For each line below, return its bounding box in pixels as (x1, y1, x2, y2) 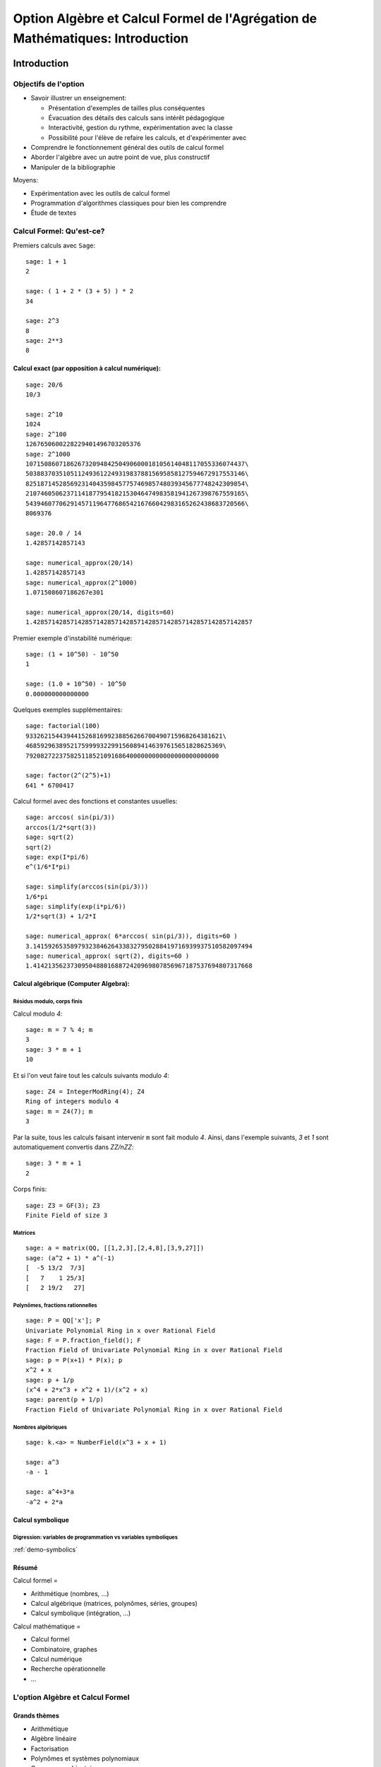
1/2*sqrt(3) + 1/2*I (25, 912, 97, 920)
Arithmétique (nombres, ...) (30, 1589, 109, 1597)
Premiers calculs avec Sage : (13, 241, 96, 250)
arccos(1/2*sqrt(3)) (25, 823, 97, 831)
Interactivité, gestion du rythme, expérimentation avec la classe (48, 124, 233, 132)
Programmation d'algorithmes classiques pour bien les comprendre (30, 199, 227, 208)
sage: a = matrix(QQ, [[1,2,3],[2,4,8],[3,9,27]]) (25, 1244, 205, 1252)
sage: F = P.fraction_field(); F (25, 1337, 141, 1344)
